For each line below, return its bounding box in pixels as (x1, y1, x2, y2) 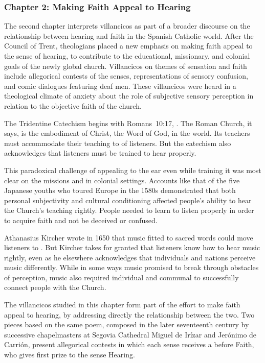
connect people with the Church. (4, 282, 106, 293)
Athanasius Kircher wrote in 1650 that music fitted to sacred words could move (4, 232, 253, 243)
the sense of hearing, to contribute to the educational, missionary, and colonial (4, 51, 250, 61)
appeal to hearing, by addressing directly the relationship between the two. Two (4, 309, 255, 320)
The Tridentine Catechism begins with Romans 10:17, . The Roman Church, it (4, 117, 252, 128)
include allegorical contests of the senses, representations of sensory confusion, (4, 70, 248, 81)
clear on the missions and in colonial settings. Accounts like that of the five (4, 175, 240, 185)
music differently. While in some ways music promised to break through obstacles (4, 262, 259, 273)
